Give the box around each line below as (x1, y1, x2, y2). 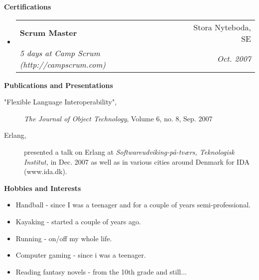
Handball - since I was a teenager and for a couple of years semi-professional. (15, 199, 251, 210)
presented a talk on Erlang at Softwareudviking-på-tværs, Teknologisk (24, 146, 235, 157)
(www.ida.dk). (24, 166, 67, 177)
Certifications (4, 1, 51, 11)
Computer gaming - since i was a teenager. (15, 250, 146, 260)
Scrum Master (19, 27, 77, 39)
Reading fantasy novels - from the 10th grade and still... (15, 266, 187, 277)
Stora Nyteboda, (193, 21, 251, 33)
